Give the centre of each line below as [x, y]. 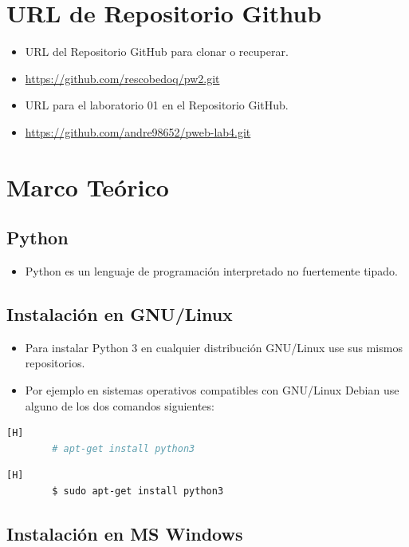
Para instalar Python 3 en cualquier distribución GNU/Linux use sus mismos [214, 347]
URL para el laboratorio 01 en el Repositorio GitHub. [157, 105]
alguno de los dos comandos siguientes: [120, 405]
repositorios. [55, 363]
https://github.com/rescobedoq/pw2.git [122, 78]
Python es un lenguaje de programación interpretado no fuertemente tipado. [211, 271]
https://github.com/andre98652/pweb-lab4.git [138, 131]
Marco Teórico [88, 186]
